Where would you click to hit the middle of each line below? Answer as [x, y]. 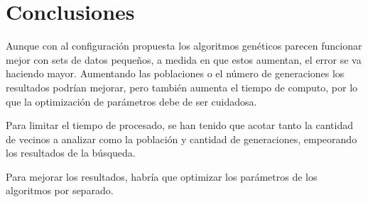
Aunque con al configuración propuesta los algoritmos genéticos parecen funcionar [184, 46]
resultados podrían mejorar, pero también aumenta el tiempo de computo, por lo [182, 87]
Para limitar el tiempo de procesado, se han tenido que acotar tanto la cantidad [179, 125]
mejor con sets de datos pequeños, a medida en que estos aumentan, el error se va [184, 59]
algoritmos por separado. [60, 190]
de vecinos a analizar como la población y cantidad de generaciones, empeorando [182, 139]
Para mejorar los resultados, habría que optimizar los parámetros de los [162, 176]
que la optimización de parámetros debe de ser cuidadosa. [131, 101]
